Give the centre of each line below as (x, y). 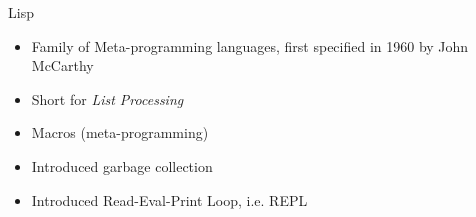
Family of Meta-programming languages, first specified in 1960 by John (250, 45)
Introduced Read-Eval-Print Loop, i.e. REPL (169, 199)
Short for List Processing (107, 98)
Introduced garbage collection (122, 165)
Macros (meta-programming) (120, 132)
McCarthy (62, 65)
